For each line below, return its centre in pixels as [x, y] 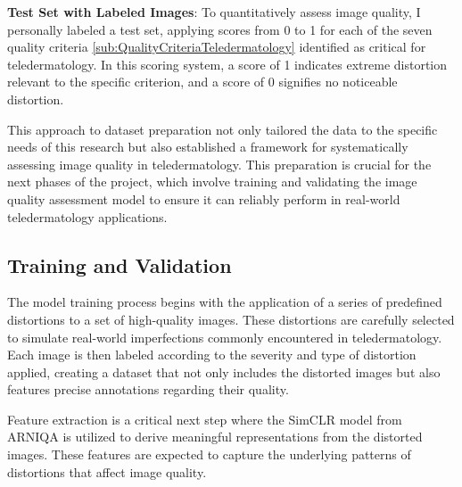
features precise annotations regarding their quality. [148, 389]
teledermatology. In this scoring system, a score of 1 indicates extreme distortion [227, 64]
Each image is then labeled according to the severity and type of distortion [212, 355]
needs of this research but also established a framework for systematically [208, 147]
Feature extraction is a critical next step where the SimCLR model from [205, 419]
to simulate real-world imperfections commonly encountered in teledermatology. [225, 337]
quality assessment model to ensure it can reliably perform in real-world [204, 198]
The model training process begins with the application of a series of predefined [225, 302]
